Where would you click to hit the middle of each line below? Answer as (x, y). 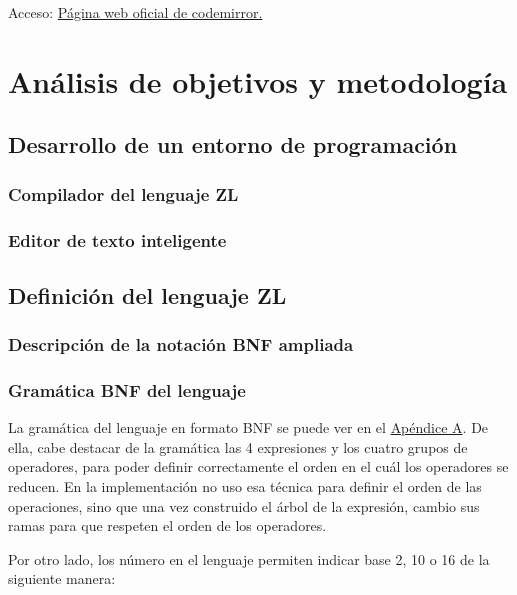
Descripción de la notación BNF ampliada (181, 344)
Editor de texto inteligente (117, 239)
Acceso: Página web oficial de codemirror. (135, 12)
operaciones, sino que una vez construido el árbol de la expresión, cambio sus (244, 505)
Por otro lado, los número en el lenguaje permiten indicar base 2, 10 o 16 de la (249, 558)
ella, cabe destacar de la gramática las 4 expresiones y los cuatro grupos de (238, 446)
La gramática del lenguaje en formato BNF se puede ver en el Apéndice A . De (248, 427)
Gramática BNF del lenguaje (127, 389)
